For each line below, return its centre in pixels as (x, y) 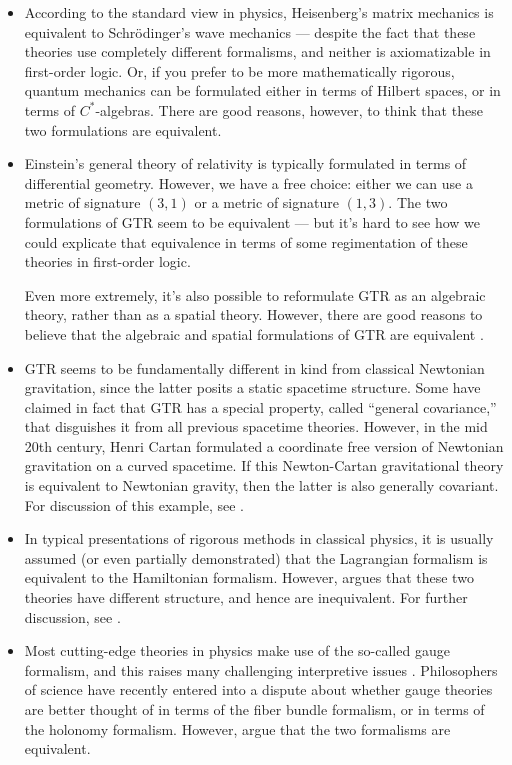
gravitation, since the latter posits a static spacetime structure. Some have (252, 387)
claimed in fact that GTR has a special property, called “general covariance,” (260, 406)
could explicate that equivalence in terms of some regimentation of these (246, 241)
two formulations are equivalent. (123, 129)
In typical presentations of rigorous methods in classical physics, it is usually (259, 538)
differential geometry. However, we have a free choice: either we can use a (248, 182)
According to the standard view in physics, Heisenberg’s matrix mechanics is (259, 12)
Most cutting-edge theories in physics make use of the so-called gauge (237, 650)
